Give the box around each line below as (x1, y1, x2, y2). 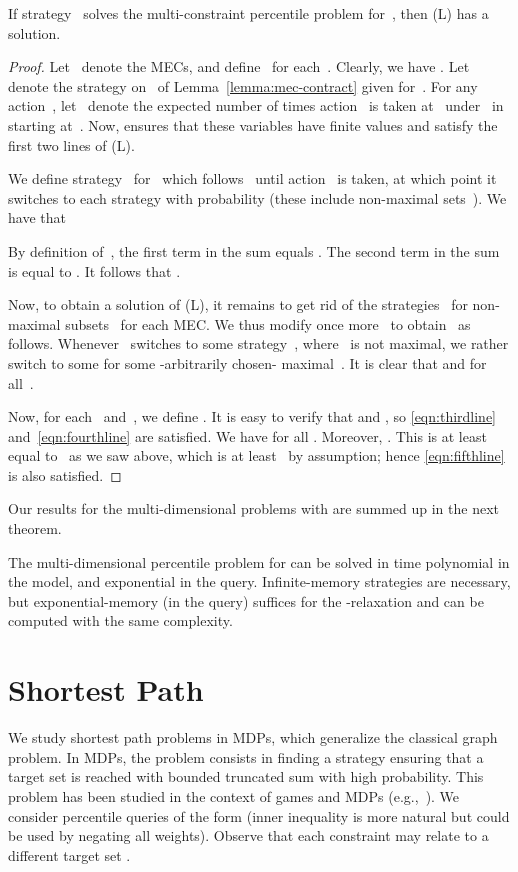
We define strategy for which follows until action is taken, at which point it (8, 168, 497, 189)
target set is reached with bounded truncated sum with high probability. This (8, 766, 484, 787)
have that (8, 207, 66, 228)
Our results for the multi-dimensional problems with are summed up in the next (8, 498, 499, 519)
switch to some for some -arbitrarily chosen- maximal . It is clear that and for (8, 352, 487, 373)
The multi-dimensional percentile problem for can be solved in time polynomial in (8, 551, 510, 572)
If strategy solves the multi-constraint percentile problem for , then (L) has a (8, 3, 489, 23)
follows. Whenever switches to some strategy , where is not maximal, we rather (8, 333, 509, 354)
